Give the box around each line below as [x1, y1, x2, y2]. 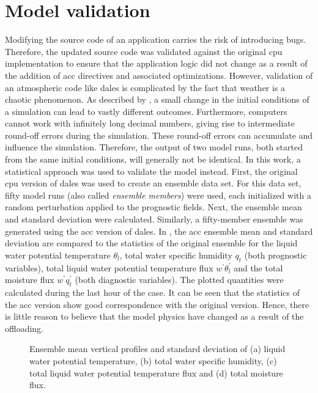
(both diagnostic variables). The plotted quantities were [75, 273, 284, 286]
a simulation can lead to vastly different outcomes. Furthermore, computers [5, 105, 287, 117]
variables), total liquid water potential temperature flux [5, 261, 213, 274]
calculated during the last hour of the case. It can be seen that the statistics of [5, 286, 300, 298]
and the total [234, 261, 283, 274]
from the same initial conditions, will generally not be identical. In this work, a [5, 153, 301, 166]
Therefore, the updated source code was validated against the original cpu [5, 45, 283, 57]
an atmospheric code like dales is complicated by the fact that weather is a [5, 81, 286, 94]
